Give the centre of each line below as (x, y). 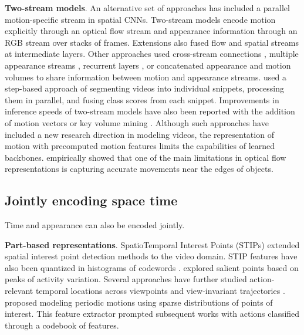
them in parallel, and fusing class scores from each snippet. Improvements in (142, 99)
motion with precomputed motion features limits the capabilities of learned (140, 146)
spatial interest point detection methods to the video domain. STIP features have (151, 256)
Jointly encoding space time (91, 200)
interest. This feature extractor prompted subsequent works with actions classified (152, 314)
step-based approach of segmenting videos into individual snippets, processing (144, 88)
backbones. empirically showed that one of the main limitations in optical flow (146, 157)
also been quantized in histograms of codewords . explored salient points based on (152, 267)
